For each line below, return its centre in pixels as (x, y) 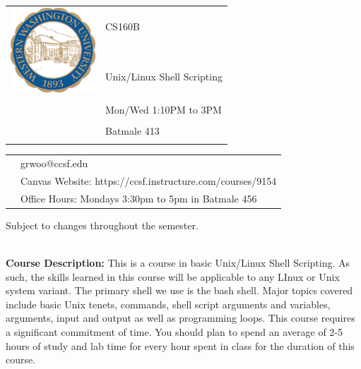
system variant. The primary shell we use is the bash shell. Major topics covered (179, 290)
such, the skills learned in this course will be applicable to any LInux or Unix (173, 276)
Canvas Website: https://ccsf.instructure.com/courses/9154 (149, 180)
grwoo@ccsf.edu (54, 163)
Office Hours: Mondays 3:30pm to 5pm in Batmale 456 (139, 198)
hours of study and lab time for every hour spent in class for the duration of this (180, 345)
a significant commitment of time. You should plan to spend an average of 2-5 (174, 331)
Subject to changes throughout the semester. (102, 225)
